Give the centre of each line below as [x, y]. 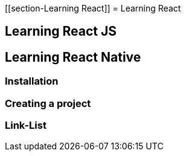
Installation [32, 81]
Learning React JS [61, 31]
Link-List [26, 125]
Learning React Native [73, 57]
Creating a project [48, 103]
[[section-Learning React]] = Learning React [93, 8]
